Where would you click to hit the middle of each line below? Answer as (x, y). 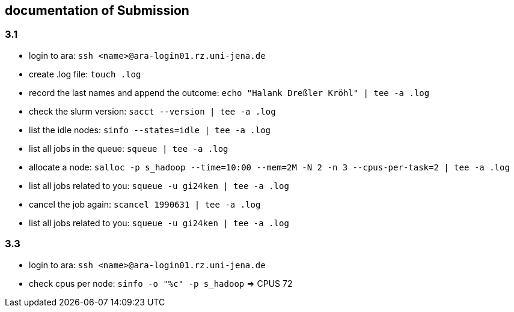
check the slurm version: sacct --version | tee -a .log (152, 111)
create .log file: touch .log (85, 74)
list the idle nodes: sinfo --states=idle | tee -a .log (150, 130)
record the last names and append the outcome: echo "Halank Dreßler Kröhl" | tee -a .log (229, 92)
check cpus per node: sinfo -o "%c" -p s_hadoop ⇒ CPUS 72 (161, 283)
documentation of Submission (97, 10)
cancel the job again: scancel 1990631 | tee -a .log (145, 204)
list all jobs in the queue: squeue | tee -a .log (129, 148)
